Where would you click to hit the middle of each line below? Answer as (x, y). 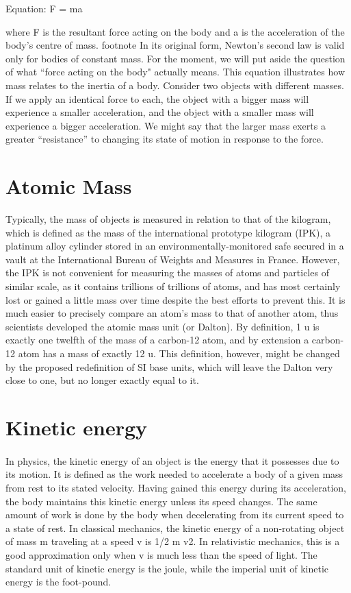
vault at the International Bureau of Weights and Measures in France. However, (173, 259)
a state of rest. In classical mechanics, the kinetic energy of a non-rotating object (175, 528)
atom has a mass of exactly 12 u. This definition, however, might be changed (179, 353)
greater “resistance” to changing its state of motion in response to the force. (165, 139)
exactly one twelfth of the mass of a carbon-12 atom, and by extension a (157, 340)
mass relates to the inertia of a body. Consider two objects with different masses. (175, 85)
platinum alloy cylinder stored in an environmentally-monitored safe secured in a (175, 246)
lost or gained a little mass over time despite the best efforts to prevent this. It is (175, 299)
